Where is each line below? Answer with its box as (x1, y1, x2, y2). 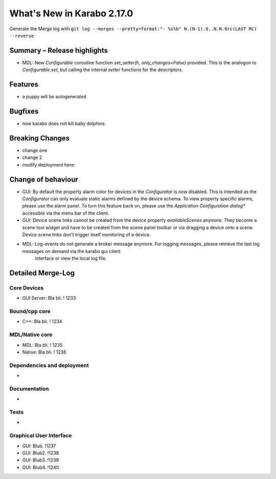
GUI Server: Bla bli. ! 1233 (22, 295, 76, 301)
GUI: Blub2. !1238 (22, 450, 59, 456)
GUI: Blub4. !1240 (22, 464, 59, 470)
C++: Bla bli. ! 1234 (22, 318, 62, 325)
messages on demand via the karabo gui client (22, 248, 121, 254)
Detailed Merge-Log (9, 268, 75, 277)
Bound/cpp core (9, 308, 51, 315)
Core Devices (9, 284, 44, 291)
